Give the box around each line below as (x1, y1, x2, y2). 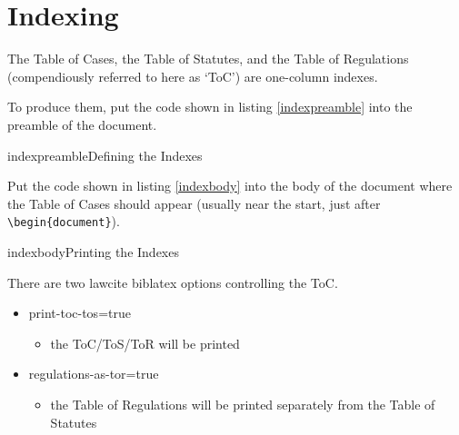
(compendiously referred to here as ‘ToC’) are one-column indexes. (7, 66, 378, 85)
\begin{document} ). (7, 212, 120, 231)
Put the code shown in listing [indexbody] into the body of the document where (7, 176, 453, 195)
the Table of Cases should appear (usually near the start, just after (7, 193, 381, 213)
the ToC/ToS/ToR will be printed (50, 333, 240, 352)
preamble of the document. (7, 114, 157, 133)
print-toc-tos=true (28, 303, 131, 322)
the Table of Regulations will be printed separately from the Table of (50, 394, 435, 413)
